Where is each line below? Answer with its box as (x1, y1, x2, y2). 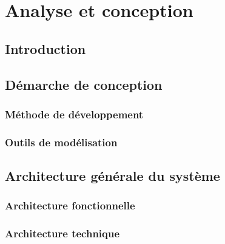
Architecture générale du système (5, 166, 220, 185)
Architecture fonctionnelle (5, 198, 135, 213)
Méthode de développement (5, 106, 144, 121)
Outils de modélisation (5, 134, 118, 149)
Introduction (5, 39, 86, 58)
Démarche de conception (5, 75, 163, 93)
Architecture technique (5, 226, 120, 241)
